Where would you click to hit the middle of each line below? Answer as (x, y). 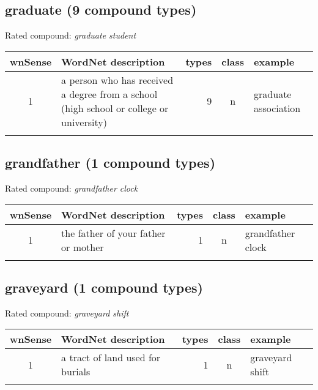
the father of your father (113, 233)
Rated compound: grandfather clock (72, 188)
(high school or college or (115, 108)
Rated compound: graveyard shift (67, 313)
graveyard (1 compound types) (104, 287)
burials (76, 372)
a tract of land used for (111, 358)
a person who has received (117, 80)
